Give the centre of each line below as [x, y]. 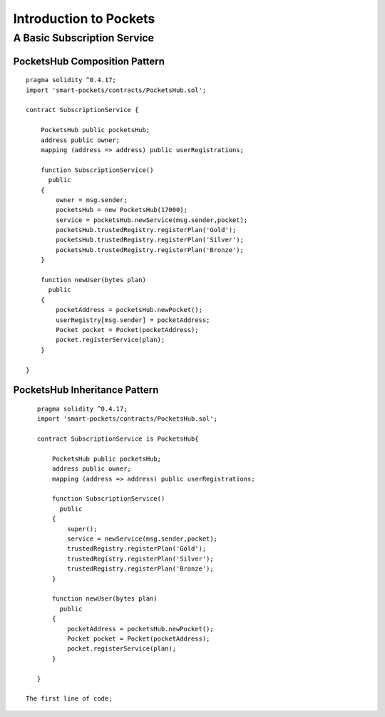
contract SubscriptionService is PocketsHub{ [118, 439]
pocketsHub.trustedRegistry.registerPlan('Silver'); [150, 240]
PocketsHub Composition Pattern [89, 61]
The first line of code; [69, 699]
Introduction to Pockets [84, 19]
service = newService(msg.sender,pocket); [142, 539]
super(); [82, 529]
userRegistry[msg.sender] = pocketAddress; [133, 320]
